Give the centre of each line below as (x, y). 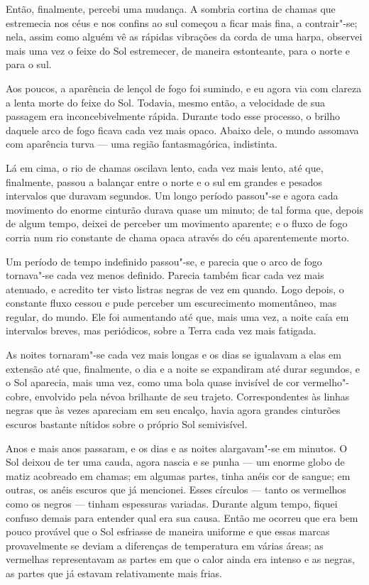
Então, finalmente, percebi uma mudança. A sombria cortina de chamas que (171, 9)
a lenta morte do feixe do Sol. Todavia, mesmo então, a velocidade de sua (166, 102)
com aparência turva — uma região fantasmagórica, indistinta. (142, 144)
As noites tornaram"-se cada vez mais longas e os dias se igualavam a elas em (174, 355)
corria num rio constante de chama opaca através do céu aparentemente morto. (178, 237)
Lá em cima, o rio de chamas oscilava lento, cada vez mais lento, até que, (165, 167)
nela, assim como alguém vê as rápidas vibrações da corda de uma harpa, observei (184, 37)
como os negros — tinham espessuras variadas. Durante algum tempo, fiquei (172, 503)
